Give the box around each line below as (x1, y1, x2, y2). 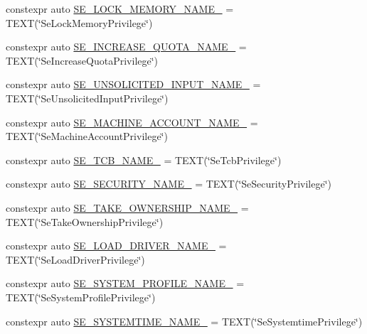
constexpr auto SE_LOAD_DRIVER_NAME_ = (6, 238, 227, 253)
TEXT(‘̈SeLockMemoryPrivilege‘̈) (6, 15, 153, 30)
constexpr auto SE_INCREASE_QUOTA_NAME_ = (6, 39, 247, 54)
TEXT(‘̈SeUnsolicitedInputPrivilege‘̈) (6, 90, 169, 105)
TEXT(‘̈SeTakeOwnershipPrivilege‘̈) (6, 214, 164, 229)
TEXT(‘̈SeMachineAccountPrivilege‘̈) (6, 129, 168, 144)
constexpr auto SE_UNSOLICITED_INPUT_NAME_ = (6, 77, 261, 92)
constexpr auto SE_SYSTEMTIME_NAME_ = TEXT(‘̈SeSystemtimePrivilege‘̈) (6, 313, 363, 328)
